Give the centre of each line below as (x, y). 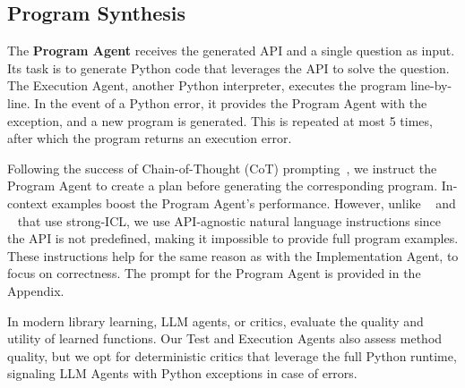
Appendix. (36, 290)
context (28, 202)
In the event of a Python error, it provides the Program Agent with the (231, 102)
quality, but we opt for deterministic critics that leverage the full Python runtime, (232, 355)
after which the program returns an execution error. (150, 138)
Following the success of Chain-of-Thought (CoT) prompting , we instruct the (222, 168)
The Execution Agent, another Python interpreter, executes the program (207, 85)
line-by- (431, 85)
